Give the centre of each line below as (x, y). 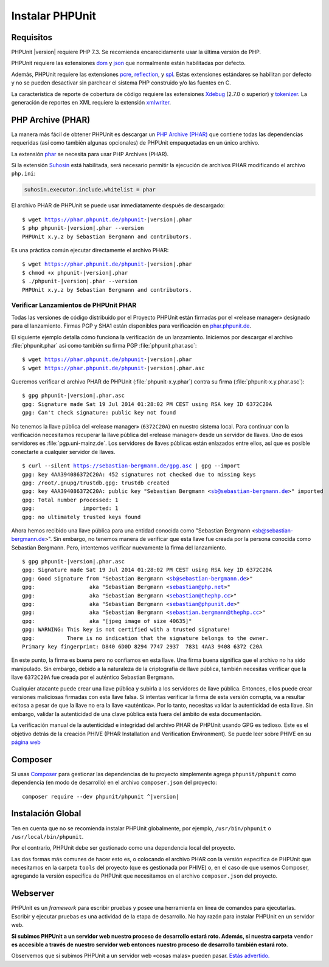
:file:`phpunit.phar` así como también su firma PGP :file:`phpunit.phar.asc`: (104, 345)
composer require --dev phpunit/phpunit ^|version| (101, 797)
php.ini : (23, 174)
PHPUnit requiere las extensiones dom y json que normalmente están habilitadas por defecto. (129, 63)
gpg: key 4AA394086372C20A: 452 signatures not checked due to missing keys (139, 474)
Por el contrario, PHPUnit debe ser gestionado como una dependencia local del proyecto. (123, 848)
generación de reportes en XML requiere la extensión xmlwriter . (91, 103)
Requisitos (32, 37)
